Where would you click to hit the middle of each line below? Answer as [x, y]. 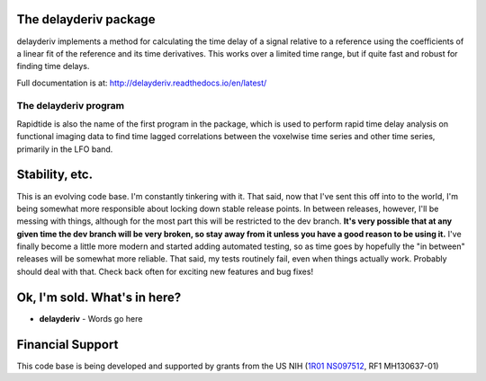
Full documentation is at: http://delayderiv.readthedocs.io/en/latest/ [142, 83]
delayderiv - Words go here [91, 318]
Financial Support [67, 345]
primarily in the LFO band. [65, 149]
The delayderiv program [71, 106]
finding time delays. [53, 66]
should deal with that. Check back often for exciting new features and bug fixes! [165, 271]
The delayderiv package [86, 19]
